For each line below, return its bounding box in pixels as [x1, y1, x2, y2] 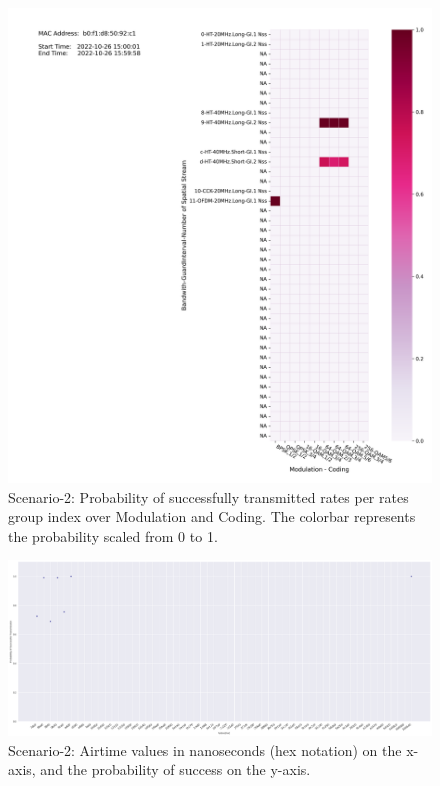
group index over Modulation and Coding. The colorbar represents [8, 506, 416, 527]
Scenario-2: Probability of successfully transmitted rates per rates [8, 486, 409, 507]
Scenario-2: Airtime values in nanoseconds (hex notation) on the [8, 739, 402, 760]
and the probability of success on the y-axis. [40, 759, 311, 780]
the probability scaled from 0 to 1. [8, 525, 218, 546]
